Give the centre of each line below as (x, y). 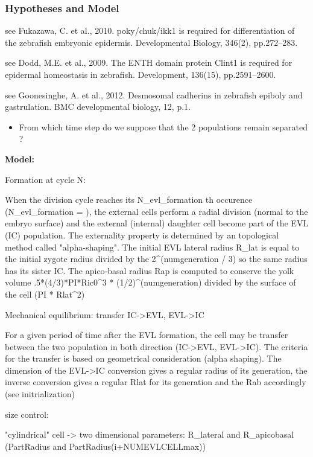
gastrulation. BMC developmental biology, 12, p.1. (98, 107)
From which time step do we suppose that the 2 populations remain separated (163, 126)
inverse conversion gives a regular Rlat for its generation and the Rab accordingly (156, 382)
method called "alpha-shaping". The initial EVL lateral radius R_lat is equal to (152, 247)
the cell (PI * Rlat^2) (45, 294)
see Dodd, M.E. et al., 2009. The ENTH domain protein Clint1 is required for (149, 62)
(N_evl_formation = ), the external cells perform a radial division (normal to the (156, 211)
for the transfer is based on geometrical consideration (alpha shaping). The (143, 358)
